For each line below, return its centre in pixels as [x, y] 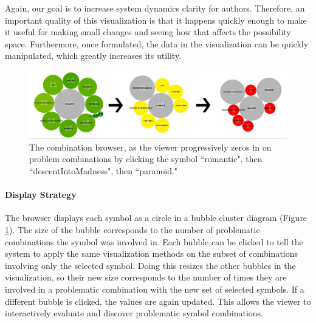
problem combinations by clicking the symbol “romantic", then [146, 159]
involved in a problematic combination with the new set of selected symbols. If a [155, 289]
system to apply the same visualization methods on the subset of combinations [152, 253]
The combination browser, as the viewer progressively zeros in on [150, 147]
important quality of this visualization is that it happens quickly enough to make [156, 20]
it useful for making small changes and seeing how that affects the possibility [148, 32]
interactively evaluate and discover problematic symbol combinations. [134, 313]
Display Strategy [41, 195]
